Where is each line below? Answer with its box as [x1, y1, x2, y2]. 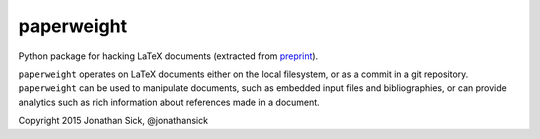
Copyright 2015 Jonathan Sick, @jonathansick [18, 115, 209, 127]
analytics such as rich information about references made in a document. [18, 96, 320, 108]
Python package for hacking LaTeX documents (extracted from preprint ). [18, 50, 319, 62]
